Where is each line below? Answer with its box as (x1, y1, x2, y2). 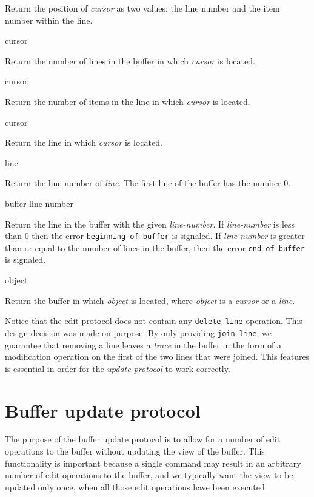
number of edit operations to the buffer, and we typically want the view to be (5, 468, 293, 481)
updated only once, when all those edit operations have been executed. (5, 480, 267, 493)
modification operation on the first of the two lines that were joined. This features (5, 350, 310, 363)
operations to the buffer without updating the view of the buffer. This (5, 445, 265, 458)
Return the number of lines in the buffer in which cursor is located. (5, 54, 255, 67)
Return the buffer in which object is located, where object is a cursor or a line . (5, 294, 295, 306)
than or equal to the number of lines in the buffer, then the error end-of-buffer (5, 241, 305, 254)
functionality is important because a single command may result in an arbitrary (5, 456, 301, 469)
